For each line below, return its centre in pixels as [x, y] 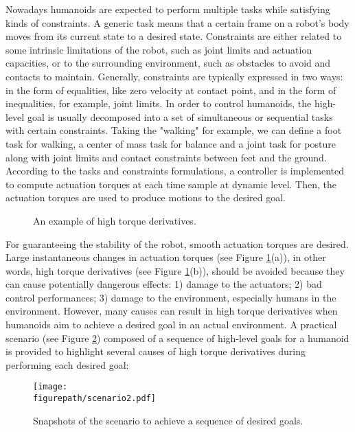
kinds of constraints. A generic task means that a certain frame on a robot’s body [177, 22]
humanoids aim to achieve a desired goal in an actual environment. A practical [171, 325]
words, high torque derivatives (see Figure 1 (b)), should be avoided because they [175, 270]
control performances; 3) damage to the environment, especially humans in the [171, 297]
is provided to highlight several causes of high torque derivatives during [156, 351]
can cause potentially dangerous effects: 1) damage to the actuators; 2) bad [164, 284]
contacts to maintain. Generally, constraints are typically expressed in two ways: [174, 76]
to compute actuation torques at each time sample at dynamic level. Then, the [171, 184]
